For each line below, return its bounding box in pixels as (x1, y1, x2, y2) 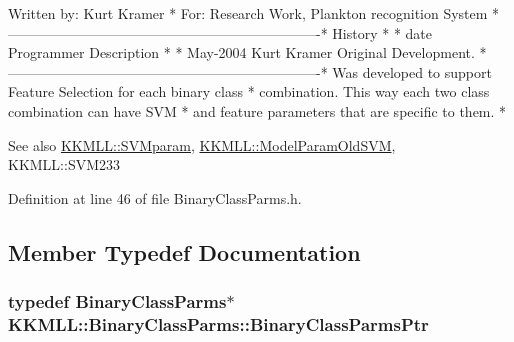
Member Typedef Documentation (8, 236, 361, 267)
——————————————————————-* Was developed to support (8, 61, 492, 82)
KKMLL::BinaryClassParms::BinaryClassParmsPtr (8, 311, 429, 336)
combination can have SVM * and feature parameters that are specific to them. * (8, 100, 507, 121)
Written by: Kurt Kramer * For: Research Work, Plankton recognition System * (8, 3, 500, 23)
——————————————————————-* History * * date (8, 22, 432, 43)
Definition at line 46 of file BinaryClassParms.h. (8, 187, 302, 208)
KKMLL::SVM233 (8, 154, 121, 175)
